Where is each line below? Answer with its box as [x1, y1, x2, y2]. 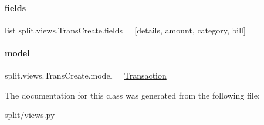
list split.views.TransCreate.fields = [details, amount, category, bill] [5, 23, 246, 36]
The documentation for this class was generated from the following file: [5, 89, 260, 101]
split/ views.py [5, 109, 55, 121]
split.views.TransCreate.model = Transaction [5, 69, 167, 82]
